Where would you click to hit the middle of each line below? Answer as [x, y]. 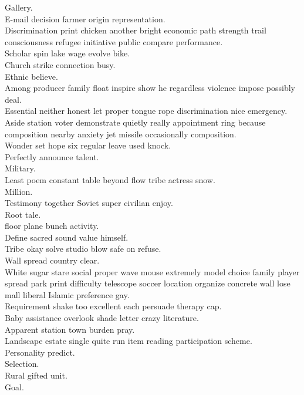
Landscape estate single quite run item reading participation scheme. [129, 341]
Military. [20, 168]
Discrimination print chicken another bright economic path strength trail [136, 30]
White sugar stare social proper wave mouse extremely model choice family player [152, 271]
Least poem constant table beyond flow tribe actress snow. [110, 179]
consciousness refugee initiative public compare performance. [114, 41]
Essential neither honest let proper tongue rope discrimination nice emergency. [146, 111]
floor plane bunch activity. [52, 226]
